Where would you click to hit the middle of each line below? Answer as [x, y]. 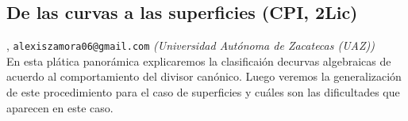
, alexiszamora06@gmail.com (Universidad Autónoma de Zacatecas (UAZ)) [191, 45]
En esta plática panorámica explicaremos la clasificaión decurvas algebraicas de [199, 60]
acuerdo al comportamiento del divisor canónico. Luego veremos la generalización [204, 76]
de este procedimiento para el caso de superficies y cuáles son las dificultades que [203, 92]
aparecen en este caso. [60, 107]
